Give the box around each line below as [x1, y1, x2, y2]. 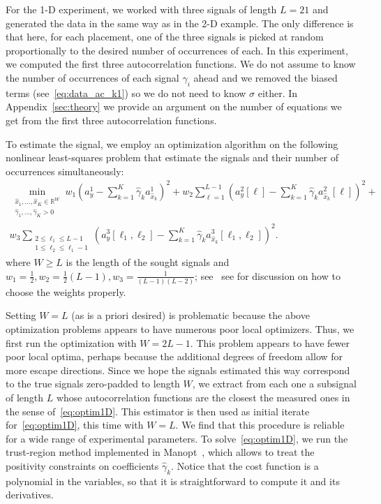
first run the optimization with [6, 335, 137, 350]
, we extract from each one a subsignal [192, 376, 357, 391]
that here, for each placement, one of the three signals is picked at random [6, 29, 324, 44]
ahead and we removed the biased [193, 70, 338, 84]
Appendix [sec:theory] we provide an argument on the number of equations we [6, 99, 342, 114]
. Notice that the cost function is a [171, 459, 319, 473]
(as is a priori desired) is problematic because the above [71, 308, 310, 323]
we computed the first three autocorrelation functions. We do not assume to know [6, 57, 356, 71]
